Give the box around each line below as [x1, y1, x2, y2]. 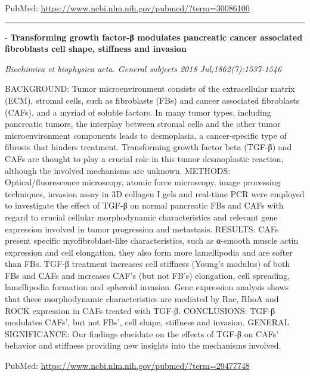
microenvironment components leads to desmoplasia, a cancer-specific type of [5, 129, 287, 141]
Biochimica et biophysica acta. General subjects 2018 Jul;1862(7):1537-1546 [5, 62, 282, 74]
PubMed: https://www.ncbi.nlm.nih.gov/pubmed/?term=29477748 [5, 359, 250, 372]
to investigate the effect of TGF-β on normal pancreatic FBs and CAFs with [5, 199, 284, 212]
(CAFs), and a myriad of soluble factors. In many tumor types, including [5, 105, 271, 118]
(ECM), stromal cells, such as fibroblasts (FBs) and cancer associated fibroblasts [5, 94, 300, 106]
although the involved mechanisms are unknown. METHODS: [5, 164, 231, 176]
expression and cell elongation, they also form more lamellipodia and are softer [5, 246, 293, 258]
